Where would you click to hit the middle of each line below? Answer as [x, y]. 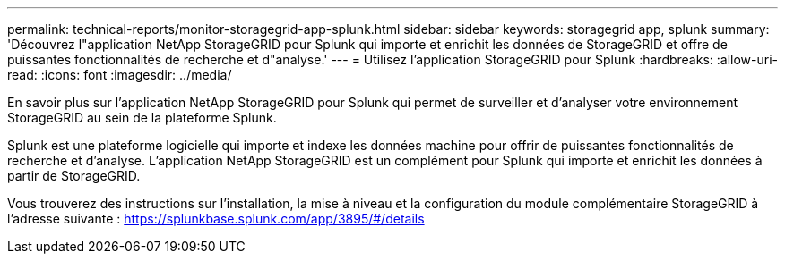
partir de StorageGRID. [74, 176]
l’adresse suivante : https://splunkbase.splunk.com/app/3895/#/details [216, 219]
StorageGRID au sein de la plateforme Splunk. [142, 118]
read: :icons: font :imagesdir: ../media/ [120, 75]
